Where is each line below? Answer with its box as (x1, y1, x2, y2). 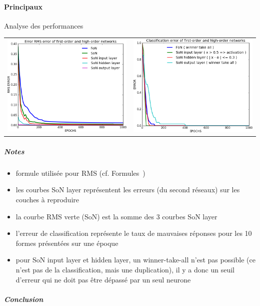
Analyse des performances (4, 20, 83, 31)
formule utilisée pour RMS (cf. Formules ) (15, 167, 145, 178)
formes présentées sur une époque (15, 237, 118, 248)
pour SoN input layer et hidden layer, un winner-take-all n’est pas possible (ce (15, 254, 256, 265)
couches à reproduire (15, 194, 79, 204)
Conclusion (4, 293, 43, 304)
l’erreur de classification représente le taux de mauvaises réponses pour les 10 (15, 228, 252, 238)
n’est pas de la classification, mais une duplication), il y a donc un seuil (15, 264, 234, 274)
